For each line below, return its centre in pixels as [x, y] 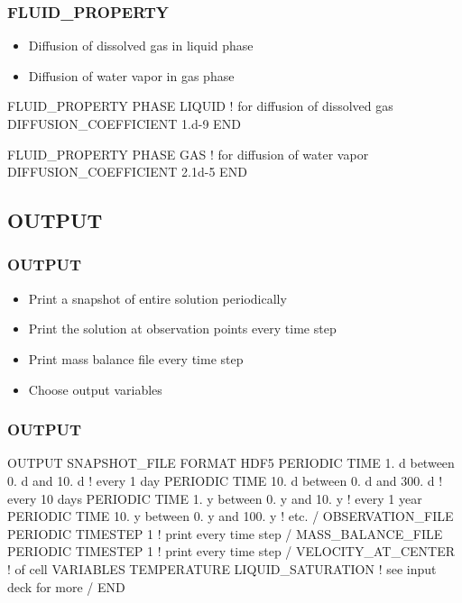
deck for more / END [66, 586]
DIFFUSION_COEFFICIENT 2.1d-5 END [127, 172]
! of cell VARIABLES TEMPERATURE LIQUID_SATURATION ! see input [222, 568]
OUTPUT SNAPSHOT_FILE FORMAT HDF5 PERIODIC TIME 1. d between [231, 463]
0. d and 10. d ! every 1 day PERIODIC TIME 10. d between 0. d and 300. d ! [225, 480]
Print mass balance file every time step [136, 358]
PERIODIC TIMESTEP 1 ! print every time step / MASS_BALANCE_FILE [225, 533]
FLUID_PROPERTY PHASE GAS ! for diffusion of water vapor [188, 154]
